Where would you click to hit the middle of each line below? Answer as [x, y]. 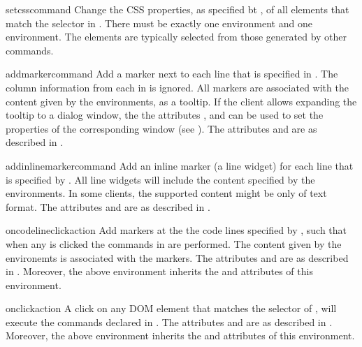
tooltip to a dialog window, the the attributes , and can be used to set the [165, 115]
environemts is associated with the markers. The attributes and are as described [177, 257]
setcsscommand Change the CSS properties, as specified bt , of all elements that [178, 9]
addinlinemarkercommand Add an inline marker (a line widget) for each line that [180, 165]
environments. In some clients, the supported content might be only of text [166, 193]
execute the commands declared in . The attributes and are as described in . [169, 322]
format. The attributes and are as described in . [108, 206]
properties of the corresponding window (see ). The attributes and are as [161, 128]
